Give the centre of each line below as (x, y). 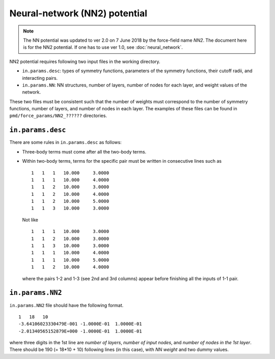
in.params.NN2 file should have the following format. (66, 305)
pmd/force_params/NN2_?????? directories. (58, 116)
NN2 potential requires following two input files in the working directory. (85, 62)
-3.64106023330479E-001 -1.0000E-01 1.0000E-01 (80, 324)
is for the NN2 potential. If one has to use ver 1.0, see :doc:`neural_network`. (103, 47)
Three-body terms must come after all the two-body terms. (84, 152)
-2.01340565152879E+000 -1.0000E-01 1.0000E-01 (80, 331)
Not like (30, 220)
